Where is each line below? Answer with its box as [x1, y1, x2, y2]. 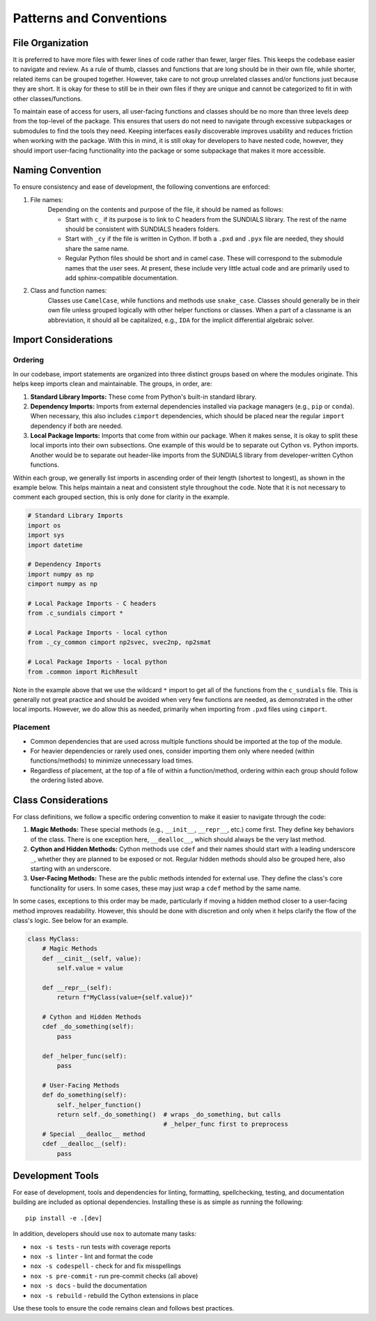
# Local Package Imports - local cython [27, 629, 167, 637]
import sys [27, 531, 65, 540]
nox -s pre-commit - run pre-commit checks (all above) [30, 1272, 198, 1280]
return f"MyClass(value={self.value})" [56, 993, 193, 1002]
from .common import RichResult [27, 668, 139, 675]
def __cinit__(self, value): [42, 954, 142, 962]
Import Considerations [13, 334, 113, 346]
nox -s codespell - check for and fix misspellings [30, 1262, 182, 1270]
